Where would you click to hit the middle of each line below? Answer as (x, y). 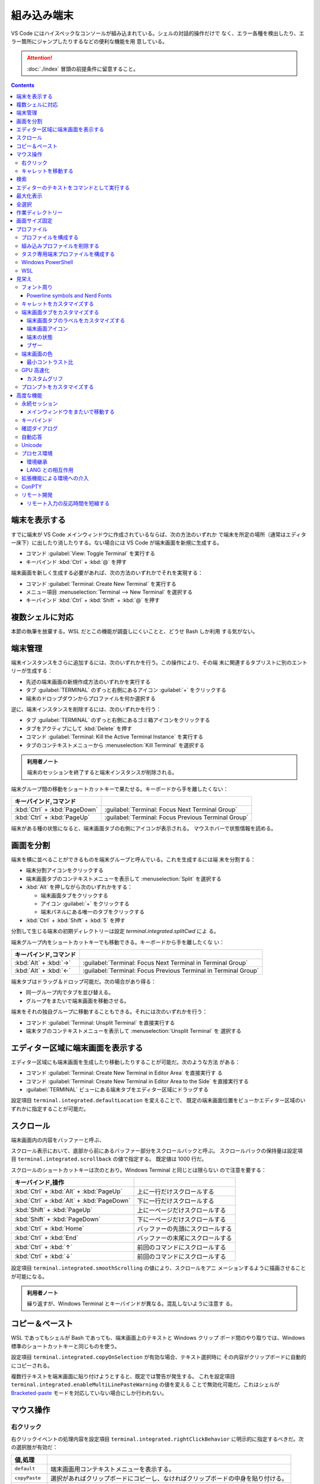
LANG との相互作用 (50, 470)
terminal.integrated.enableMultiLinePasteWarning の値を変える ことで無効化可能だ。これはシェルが (145, 1385)
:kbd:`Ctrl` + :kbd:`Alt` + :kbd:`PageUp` (68, 1191)
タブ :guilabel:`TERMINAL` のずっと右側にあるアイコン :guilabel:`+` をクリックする (126, 690)
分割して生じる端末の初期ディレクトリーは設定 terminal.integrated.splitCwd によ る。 (115, 931)
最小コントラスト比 (50, 362)
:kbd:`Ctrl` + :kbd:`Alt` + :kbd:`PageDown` (72, 1201)
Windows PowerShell (47, 262)
